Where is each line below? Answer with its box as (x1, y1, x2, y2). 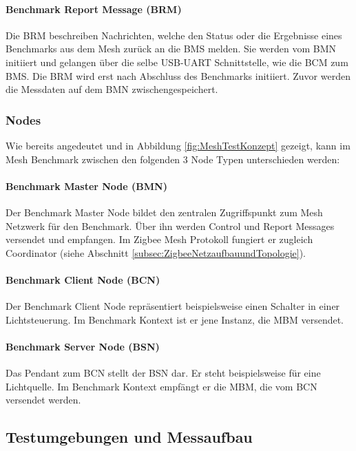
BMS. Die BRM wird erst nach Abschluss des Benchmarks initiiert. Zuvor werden (6, 68, 350, 83)
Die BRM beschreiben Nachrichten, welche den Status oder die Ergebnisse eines (6, 28, 342, 42)
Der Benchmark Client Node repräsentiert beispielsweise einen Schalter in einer (6, 299, 340, 313)
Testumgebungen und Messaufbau (6, 426, 253, 448)
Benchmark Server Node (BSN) (6, 339, 160, 353)
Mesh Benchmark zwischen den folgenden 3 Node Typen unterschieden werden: (6, 151, 340, 166)
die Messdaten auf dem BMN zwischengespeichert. (6, 82, 218, 96)
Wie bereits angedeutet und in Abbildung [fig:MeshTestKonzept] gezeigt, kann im (6, 138, 350, 152)
